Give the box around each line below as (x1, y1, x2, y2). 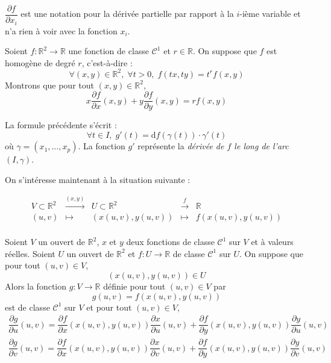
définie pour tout (103, 279, 166, 292)
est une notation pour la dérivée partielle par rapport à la (20, 7, 234, 20)
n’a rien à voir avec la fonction (5, 24, 118, 37)
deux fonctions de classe (126, 235, 215, 248)
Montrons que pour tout (5, 78, 94, 91)
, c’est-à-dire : (81, 56, 133, 69)
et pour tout (86, 300, 132, 313)
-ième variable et (239, 7, 301, 20)
